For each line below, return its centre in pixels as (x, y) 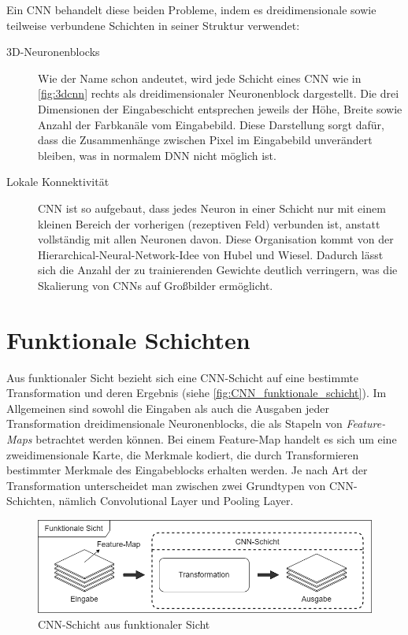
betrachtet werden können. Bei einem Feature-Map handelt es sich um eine (216, 439)
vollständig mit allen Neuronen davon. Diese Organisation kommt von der (216, 239)
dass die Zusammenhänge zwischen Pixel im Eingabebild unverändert (205, 140)
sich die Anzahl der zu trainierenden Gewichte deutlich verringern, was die (218, 270)
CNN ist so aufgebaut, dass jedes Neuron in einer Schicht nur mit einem (212, 208)
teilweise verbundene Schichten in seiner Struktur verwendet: (153, 25)
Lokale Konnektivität (58, 182)
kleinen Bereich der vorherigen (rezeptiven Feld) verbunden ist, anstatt (209, 223)
